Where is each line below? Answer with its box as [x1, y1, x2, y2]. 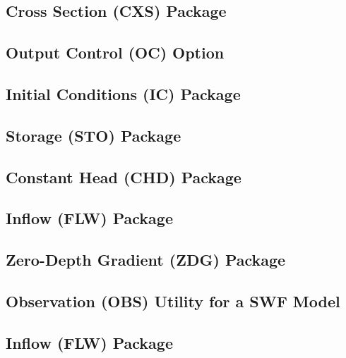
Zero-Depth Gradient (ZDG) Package [6, 249, 286, 271]
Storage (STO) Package [6, 124, 181, 146]
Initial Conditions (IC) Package [6, 82, 241, 104]
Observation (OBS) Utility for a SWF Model [6, 290, 340, 311]
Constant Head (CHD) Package [6, 166, 241, 187]
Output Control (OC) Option [6, 42, 225, 63]
